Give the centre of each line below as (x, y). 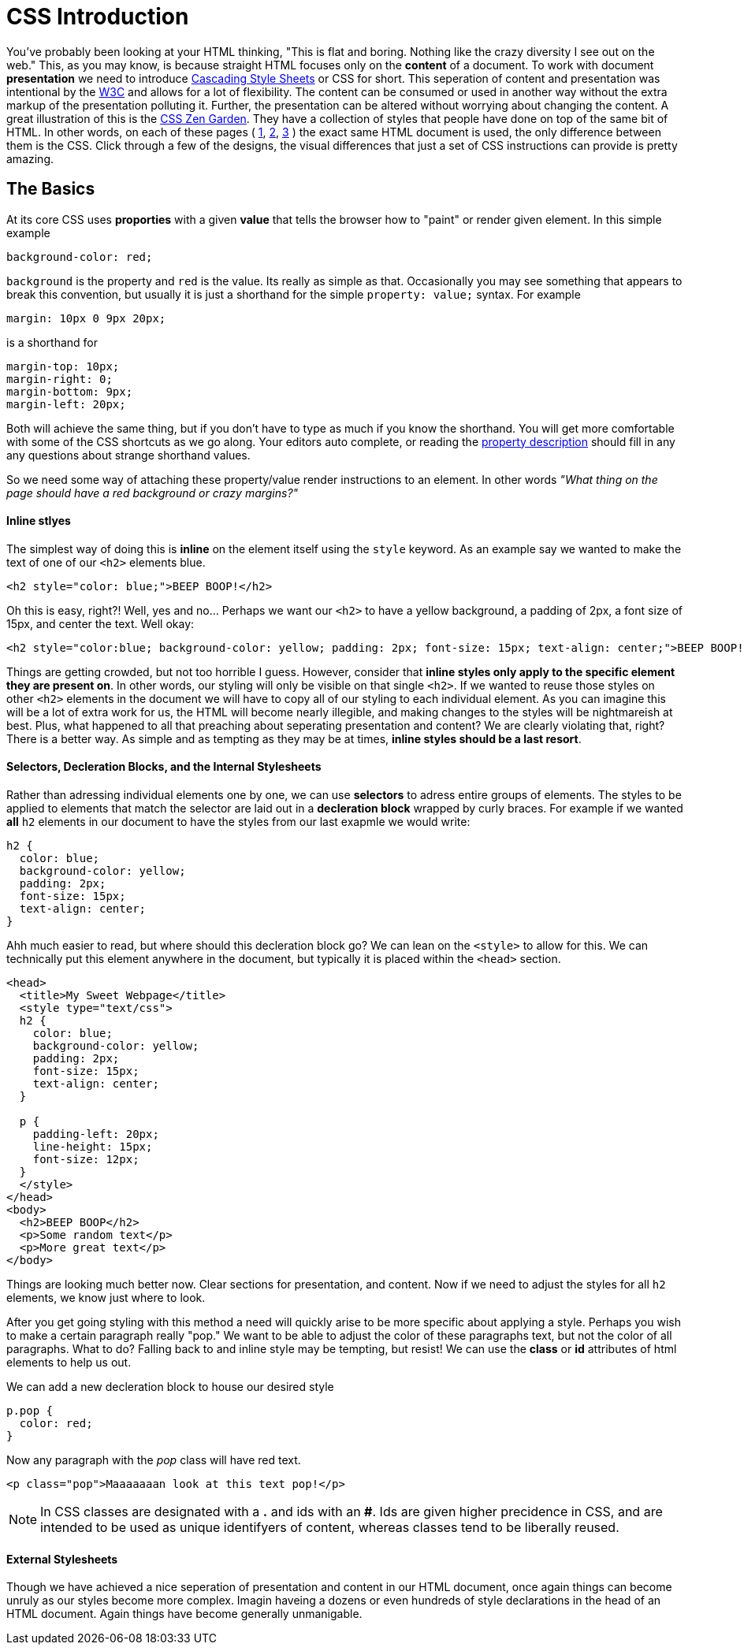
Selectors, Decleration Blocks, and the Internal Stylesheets (164, 767)
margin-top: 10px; (63, 366)
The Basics (51, 189)
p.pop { (30, 1411)
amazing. (30, 158)
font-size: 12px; (86, 1160)
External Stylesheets (62, 1559)
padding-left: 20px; (96, 1134)
